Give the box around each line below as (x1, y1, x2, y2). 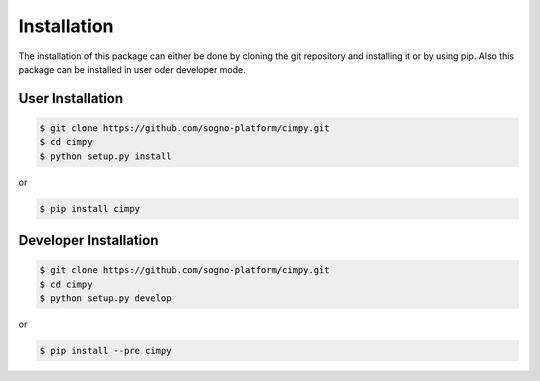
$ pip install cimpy (39, 203, 140, 214)
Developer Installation (18, 232, 159, 249)
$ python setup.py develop (39, 293, 172, 304)
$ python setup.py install (39, 150, 172, 162)
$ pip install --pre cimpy (39, 345, 172, 357)
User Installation (18, 90, 124, 107)
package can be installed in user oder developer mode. (18, 63, 247, 75)
